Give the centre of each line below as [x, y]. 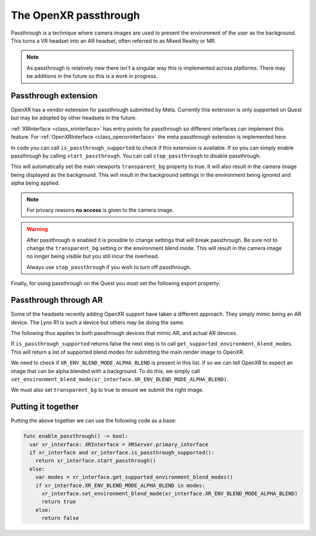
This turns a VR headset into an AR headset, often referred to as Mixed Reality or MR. [114, 40]
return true [59, 502]
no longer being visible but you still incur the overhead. [93, 256]
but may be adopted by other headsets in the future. [74, 118]
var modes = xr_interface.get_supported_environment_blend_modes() [134, 477]
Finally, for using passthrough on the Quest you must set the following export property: [116, 284]
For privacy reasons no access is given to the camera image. [100, 210]
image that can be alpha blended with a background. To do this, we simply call [105, 371]
